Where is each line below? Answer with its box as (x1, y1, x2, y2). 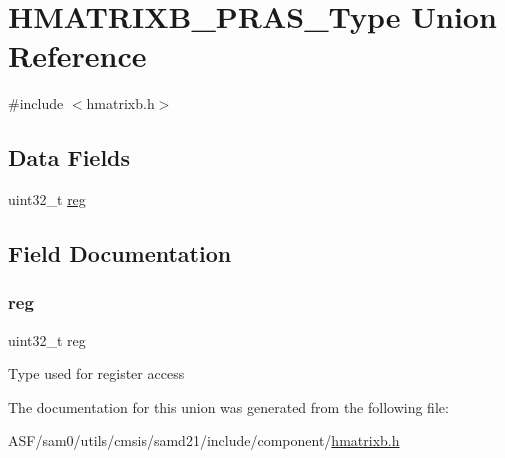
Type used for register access (8, 363, 185, 384)
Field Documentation (8, 238, 232, 269)
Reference (8, 35, 147, 76)
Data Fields (8, 142, 131, 173)
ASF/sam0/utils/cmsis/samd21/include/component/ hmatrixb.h (8, 430, 400, 451)
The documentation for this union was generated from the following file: (8, 396, 449, 417)
